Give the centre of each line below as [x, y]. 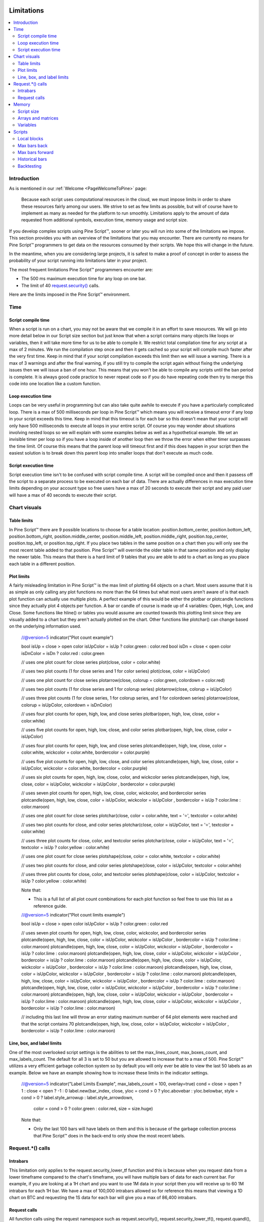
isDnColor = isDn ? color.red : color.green [63, 653]
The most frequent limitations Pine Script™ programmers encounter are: [81, 269]
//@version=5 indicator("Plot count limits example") [73, 915]
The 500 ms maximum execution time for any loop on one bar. [84, 279]
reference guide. [50, 906]
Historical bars [33, 159]
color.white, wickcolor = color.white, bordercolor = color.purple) [86, 752]
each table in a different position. [42, 564]
